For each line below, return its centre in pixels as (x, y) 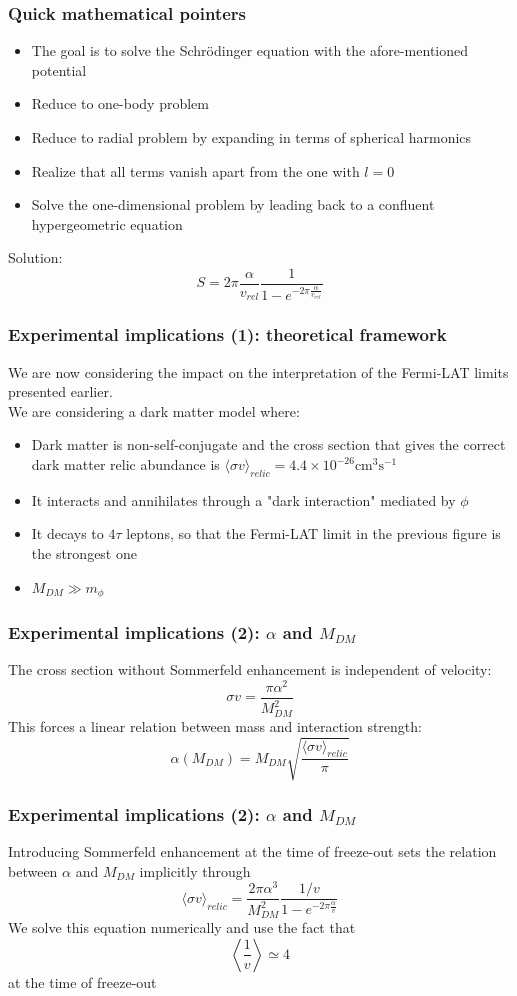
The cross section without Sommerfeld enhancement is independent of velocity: (250, 669)
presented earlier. (60, 391)
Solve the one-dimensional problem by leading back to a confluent (233, 204)
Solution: (35, 257)
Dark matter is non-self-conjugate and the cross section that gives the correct (268, 444)
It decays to (67, 533)
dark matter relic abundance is (125, 464)
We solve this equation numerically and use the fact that (182, 927)
